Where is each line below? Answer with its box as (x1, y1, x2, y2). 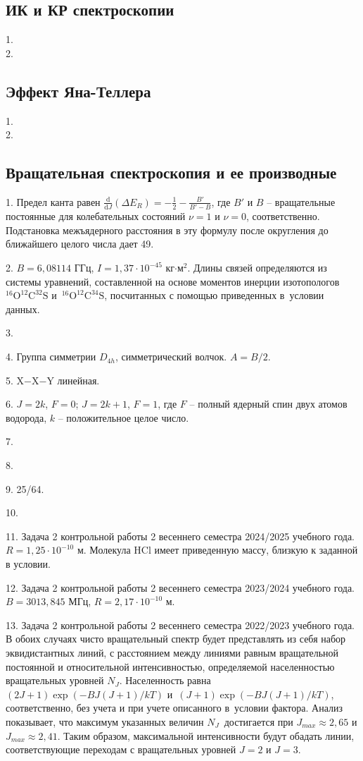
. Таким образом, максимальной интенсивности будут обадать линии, (57, 728, 355, 743)
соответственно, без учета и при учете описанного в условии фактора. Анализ (6, 700, 343, 715)
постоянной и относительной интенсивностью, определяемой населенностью (6, 659, 335, 674)
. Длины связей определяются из (187, 260, 327, 275)
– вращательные (267, 194, 336, 209)
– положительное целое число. (58, 410, 189, 425)
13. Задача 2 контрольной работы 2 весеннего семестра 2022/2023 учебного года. (6, 617, 355, 632)
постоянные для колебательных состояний (6, 209, 186, 224)
